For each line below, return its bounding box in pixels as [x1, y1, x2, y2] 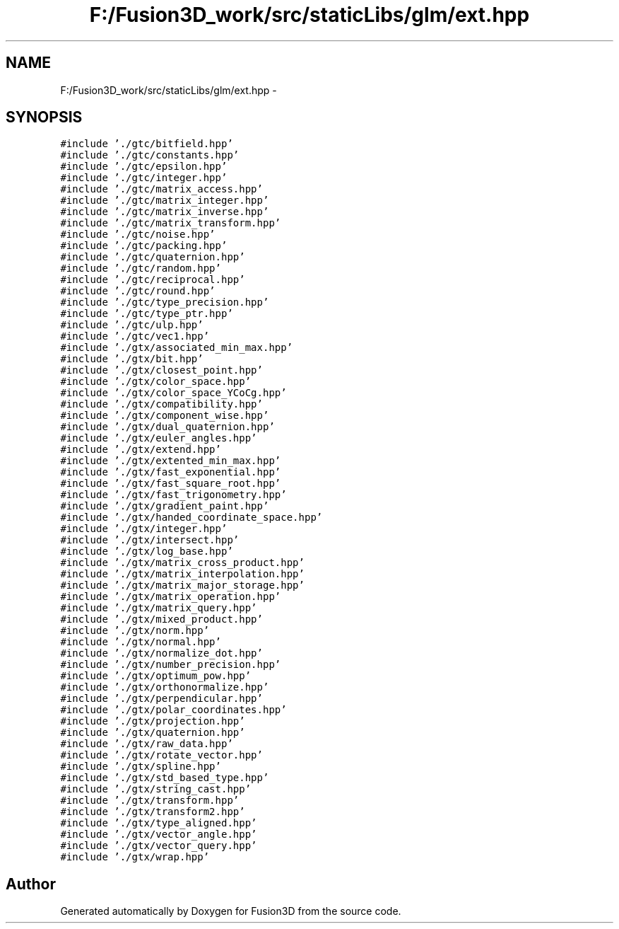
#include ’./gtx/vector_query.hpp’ [60, 840, 257, 852]
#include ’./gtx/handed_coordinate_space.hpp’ [60, 512, 323, 524]
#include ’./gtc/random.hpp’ [60, 262, 221, 275]
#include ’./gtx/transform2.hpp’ [60, 806, 245, 818]
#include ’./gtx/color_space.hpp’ [60, 376, 252, 388]
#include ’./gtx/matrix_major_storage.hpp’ [60, 579, 305, 592]
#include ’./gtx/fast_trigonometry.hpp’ [60, 489, 287, 501]
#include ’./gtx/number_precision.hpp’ [60, 659, 281, 671]
